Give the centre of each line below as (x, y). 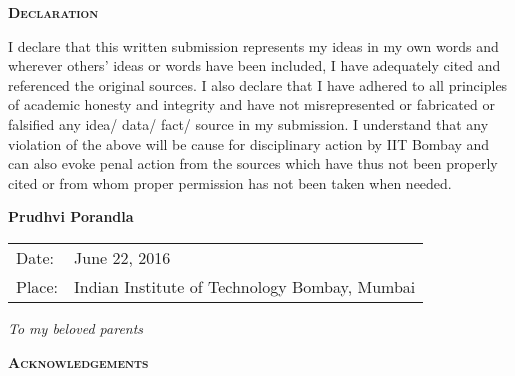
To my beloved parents (76, 327)
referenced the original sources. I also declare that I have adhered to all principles (258, 84)
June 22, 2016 (122, 257)
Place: (37, 286)
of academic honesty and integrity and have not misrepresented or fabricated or (251, 104)
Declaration (53, 12)
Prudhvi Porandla (71, 216)
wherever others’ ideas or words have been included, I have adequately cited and (254, 65)
